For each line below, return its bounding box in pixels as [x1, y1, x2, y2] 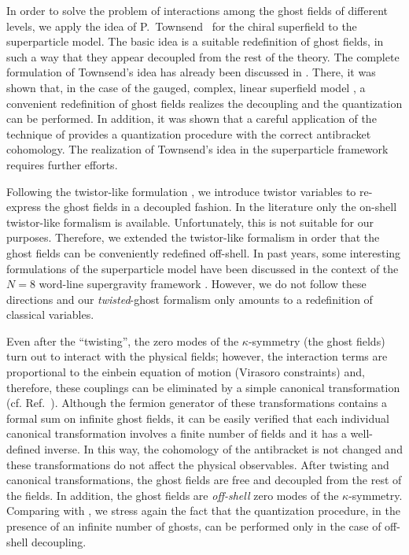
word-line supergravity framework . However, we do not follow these [39, 276, 367, 292]
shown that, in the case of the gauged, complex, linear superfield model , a [6, 79, 366, 95]
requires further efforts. [6, 156, 118, 172]
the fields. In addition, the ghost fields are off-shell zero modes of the [6, 487, 339, 503]
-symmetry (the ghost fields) [248, 332, 385, 349]
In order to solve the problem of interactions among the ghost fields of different [6, 2, 389, 18]
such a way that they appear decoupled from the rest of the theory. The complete [6, 48, 400, 65]
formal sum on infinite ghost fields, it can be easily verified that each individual [6, 409, 389, 426]
